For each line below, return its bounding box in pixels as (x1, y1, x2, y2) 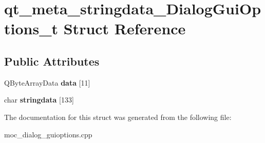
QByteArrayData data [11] (4, 77, 90, 88)
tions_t (4, 18, 59, 39)
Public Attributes (4, 53, 100, 69)
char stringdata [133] (4, 94, 74, 105)
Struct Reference (63, 18, 186, 39)
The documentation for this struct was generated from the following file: (4, 111, 232, 122)
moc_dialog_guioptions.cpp (4, 129, 92, 139)
